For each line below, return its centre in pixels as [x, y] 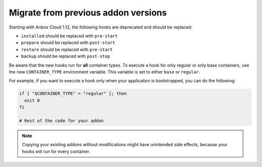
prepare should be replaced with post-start [68, 43]
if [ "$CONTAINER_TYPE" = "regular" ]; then [73, 94]
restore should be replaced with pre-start [67, 49]
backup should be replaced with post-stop [65, 56]
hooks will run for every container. [56, 151]
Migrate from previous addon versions [88, 13]
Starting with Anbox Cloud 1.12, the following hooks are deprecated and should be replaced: [101, 27]
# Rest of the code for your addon [61, 121]
